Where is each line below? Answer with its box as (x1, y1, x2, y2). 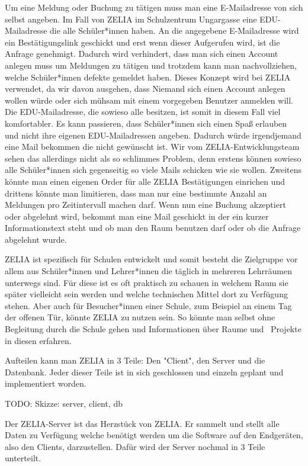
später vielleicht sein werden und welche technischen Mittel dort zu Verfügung (5, 288, 288, 300)
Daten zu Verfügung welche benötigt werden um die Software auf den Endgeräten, (5, 429, 303, 441)
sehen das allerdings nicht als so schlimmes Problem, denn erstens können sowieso (5, 152, 301, 164)
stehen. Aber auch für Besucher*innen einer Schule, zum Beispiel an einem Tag (5, 299, 292, 311)
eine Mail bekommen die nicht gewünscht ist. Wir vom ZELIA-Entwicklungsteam (5, 140, 300, 153)
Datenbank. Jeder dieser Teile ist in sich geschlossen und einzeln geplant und (5, 365, 284, 378)
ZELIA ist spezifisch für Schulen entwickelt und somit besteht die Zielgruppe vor (5, 253, 298, 265)
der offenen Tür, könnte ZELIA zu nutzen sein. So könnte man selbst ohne (5, 311, 275, 323)
